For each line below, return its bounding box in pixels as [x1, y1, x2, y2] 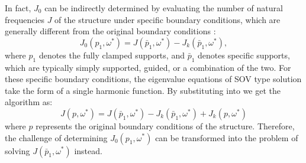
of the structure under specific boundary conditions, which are [54, 13, 281, 25]
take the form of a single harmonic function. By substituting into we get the [5, 84, 281, 96]
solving [5, 144, 30, 157]
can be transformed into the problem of [155, 131, 298, 144]
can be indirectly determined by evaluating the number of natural [44, 2, 283, 14]
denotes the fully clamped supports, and [38, 48, 185, 61]
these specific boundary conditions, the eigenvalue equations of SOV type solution [5, 73, 302, 85]
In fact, [5, 2, 31, 14]
